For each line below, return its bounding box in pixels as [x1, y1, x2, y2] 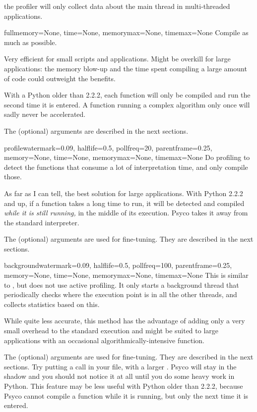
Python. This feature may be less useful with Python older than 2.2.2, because [4, 381, 243, 391]
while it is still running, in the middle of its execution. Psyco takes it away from [4, 207, 248, 218]
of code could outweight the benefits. [4, 73, 116, 83]
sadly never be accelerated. [4, 109, 86, 119]
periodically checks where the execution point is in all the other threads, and [4, 289, 237, 300]
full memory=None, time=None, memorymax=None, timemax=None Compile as [4, 27, 249, 38]
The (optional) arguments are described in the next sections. [4, 125, 189, 136]
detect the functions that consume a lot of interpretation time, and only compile [4, 161, 248, 172]
